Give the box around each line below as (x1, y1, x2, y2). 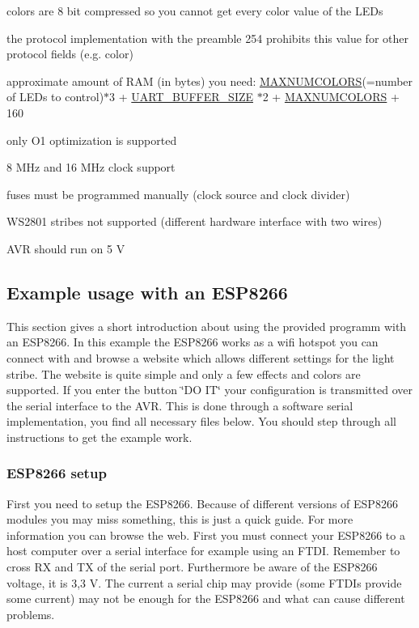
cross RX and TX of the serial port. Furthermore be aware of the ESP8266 (6, 558, 378, 575)
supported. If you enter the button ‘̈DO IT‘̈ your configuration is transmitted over (6, 381, 413, 398)
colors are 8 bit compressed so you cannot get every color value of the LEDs (6, 2, 383, 19)
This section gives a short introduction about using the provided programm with (6, 317, 407, 334)
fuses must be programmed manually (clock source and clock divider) (6, 185, 350, 202)
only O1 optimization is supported (6, 131, 177, 148)
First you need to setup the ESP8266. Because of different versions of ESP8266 (6, 494, 398, 511)
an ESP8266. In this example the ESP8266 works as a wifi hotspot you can (6, 333, 379, 350)
